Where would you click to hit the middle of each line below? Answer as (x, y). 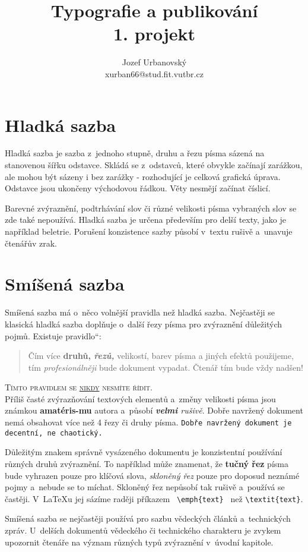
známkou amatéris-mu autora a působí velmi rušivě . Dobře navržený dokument (154, 410)
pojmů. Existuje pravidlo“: (53, 335)
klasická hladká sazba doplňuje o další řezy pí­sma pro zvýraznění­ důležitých (144, 324)
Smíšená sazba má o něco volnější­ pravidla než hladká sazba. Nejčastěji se (140, 312)
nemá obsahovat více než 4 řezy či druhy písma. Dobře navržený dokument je (148, 422)
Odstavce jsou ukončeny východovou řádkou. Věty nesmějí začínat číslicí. (138, 188)
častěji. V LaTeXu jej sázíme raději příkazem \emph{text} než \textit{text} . (154, 498)
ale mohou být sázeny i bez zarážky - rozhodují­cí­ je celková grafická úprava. (143, 176)
